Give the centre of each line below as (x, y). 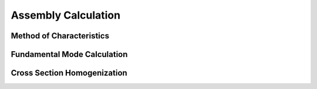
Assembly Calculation (65, 15)
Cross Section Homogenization (69, 73)
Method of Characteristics (60, 36)
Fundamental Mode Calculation (69, 54)
